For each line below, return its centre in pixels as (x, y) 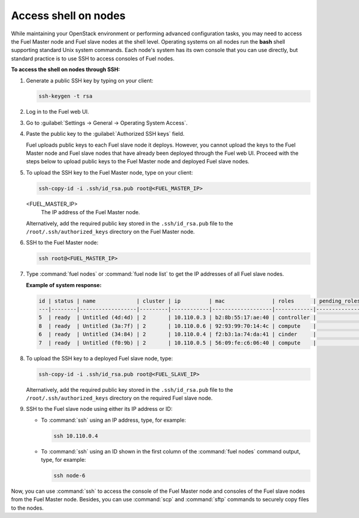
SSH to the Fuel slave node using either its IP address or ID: (99, 409)
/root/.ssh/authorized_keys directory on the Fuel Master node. (110, 231)
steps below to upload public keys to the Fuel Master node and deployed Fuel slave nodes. (138, 162)
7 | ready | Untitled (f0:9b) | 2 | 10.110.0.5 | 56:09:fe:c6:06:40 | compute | (177, 343)
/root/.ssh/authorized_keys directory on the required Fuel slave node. (119, 398)
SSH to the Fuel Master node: (62, 243)
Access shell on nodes (68, 16)
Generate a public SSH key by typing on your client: (90, 80)
